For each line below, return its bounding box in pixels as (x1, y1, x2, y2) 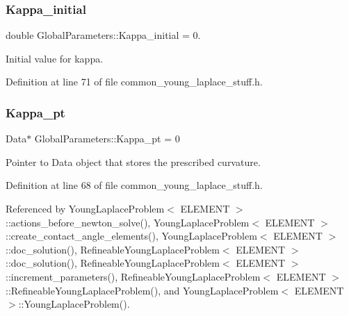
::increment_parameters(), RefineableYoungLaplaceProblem (6, 269, 261, 283)
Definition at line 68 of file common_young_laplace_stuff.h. (6, 178, 263, 192)
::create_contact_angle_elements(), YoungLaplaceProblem (6, 228, 257, 243)
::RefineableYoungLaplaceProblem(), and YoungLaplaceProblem (6, 283, 279, 297)
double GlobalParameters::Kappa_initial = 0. (6, 28, 201, 42)
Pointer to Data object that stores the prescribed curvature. (6, 154, 261, 169)
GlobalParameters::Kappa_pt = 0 (34, 131, 180, 146)
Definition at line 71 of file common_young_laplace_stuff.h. (6, 74, 263, 89)
